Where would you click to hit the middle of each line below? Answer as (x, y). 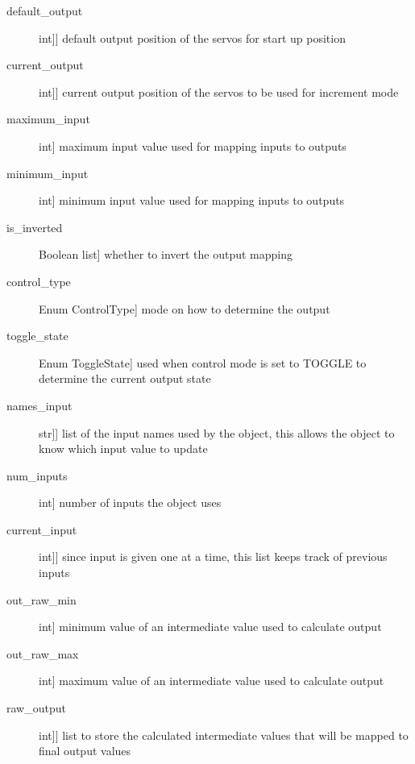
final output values (85, 751)
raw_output (36, 708)
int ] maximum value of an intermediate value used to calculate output (212, 681)
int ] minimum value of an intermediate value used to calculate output (210, 627)
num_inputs (37, 475)
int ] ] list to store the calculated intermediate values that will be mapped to (224, 735)
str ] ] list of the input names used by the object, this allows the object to (217, 432)
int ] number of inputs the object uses (130, 502)
